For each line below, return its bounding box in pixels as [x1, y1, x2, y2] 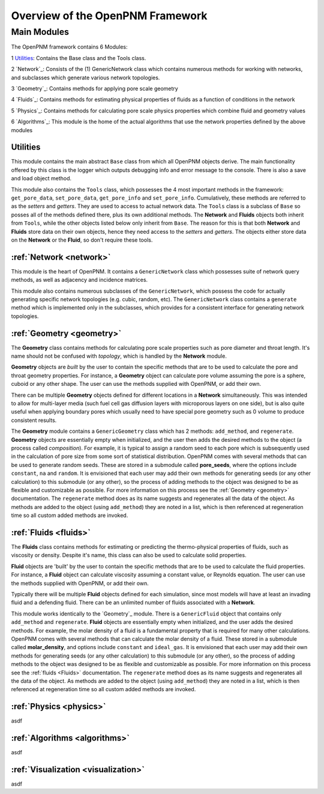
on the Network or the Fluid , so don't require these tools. [11, 236, 153, 243]
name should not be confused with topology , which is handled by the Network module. [11, 352, 227, 360]
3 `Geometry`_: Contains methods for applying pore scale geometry [11, 85, 178, 92]
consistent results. [11, 417, 57, 424]
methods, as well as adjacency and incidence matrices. [11, 276, 148, 284]
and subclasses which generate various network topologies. [11, 74, 160, 81]
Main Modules [11, 26, 69, 37]
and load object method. [11, 175, 72, 182]
